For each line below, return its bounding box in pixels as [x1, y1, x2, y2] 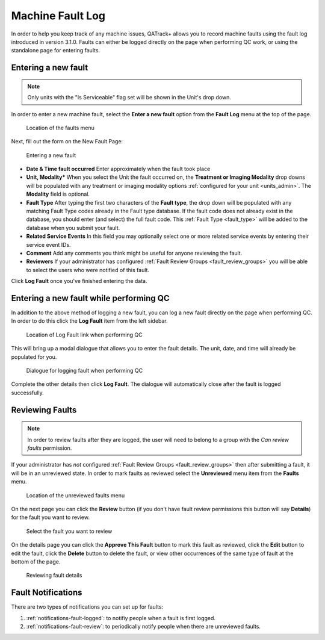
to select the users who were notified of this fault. [26, 266, 150, 273]
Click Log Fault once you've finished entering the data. [11, 278, 147, 285]
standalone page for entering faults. [11, 47, 101, 54]
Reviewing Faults [11, 405, 77, 415]
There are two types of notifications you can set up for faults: [11, 603, 164, 610]
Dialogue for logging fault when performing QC [26, 367, 143, 374]
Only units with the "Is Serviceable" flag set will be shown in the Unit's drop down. [27, 94, 232, 101]
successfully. [11, 389, 45, 396]
